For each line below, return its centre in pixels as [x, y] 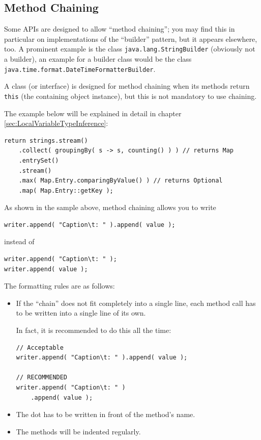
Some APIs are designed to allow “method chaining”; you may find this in [120, 29]
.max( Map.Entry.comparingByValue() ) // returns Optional [121, 181]
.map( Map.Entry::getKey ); [66, 190]
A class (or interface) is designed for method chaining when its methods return [127, 86]
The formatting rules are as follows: [60, 286]
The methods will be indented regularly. [78, 431]
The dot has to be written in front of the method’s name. [106, 414]
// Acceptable [40, 347]
